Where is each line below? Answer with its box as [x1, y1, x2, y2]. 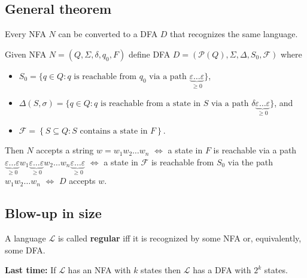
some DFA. [5, 243, 45, 256]
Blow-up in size [5, 204, 102, 222]
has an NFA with [68, 264, 131, 276]
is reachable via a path [213, 144, 297, 156]
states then [141, 264, 181, 276]
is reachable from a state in [100, 99, 200, 108]
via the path [227, 155, 273, 168]
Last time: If [5, 264, 56, 276]
